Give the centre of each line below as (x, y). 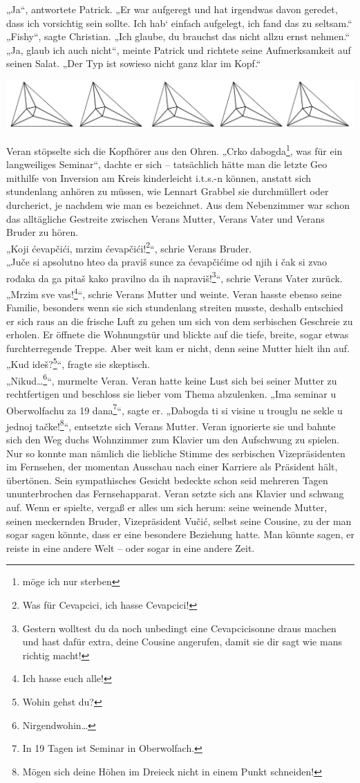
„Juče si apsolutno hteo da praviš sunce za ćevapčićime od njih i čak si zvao (167, 261)
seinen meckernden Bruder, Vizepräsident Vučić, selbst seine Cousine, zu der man (179, 521)
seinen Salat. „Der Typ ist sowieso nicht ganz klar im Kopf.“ (134, 63)
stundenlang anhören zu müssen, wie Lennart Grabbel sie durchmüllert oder (168, 191)
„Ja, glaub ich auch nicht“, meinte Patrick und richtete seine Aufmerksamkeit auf (179, 49)
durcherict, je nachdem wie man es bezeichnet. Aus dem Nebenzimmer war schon (178, 204)
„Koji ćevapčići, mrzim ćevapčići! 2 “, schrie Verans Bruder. (129, 247)
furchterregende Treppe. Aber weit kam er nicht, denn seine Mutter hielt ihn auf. (178, 348)
